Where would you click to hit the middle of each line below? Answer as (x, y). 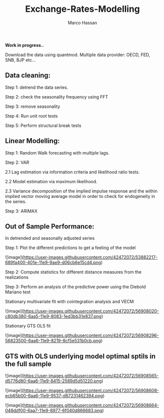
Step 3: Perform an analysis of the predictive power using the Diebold (76, 287)
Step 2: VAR (17, 162)
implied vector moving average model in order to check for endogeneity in (80, 196)
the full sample (28, 364)
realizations (17, 277)
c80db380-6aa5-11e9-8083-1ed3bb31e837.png (53, 317)
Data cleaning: (28, 76)
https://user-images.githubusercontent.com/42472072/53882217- (91, 257)
